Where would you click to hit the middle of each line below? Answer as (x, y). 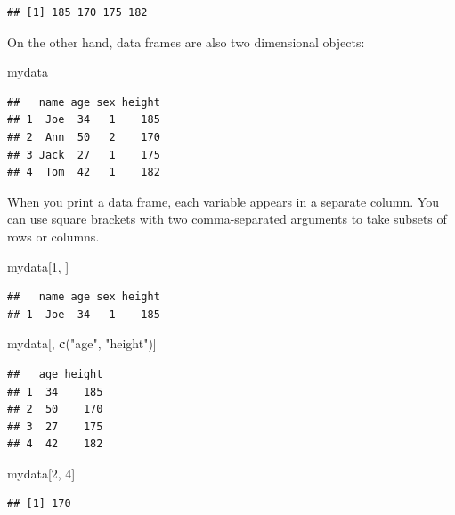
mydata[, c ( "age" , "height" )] (82, 343)
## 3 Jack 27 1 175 (84, 155)
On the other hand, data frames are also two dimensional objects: (186, 41)
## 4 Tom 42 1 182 (84, 172)
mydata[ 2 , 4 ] (41, 473)
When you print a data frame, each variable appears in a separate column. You (223, 201)
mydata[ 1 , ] (38, 266)
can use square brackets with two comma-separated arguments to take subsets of (227, 219)
